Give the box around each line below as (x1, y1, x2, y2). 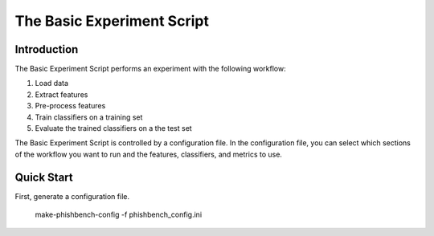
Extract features (35, 89, 88, 100)
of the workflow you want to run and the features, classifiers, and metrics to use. (14, 149, 283, 159)
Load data (35, 79, 68, 88)
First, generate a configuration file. (14, 191, 130, 201)
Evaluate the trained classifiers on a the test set (35, 124, 192, 133)
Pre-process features (35, 101, 106, 111)
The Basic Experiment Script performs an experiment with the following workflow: (14, 64, 286, 74)
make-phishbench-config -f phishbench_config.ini (35, 210, 203, 220)
